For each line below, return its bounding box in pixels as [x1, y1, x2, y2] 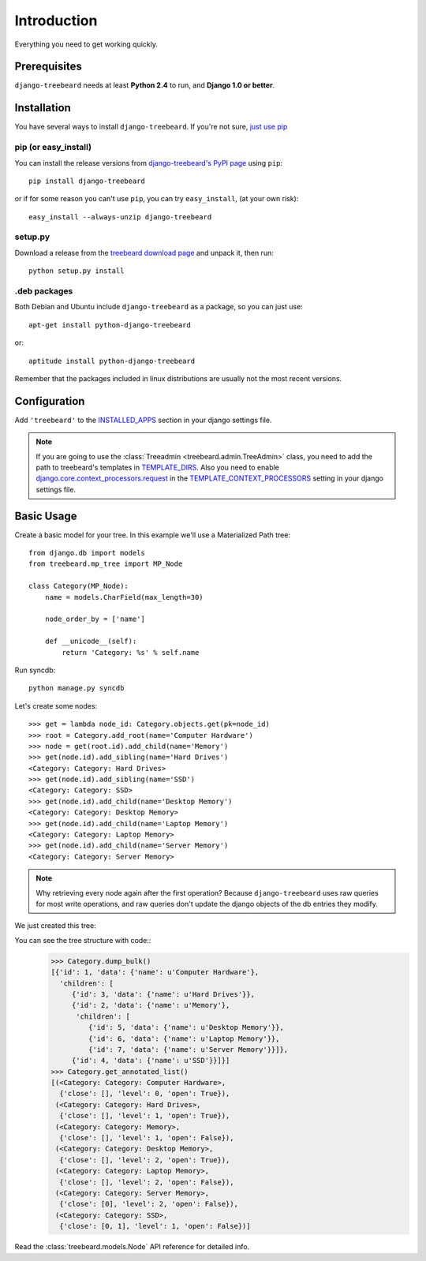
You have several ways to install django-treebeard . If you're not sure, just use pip [14, 122, 288, 132]
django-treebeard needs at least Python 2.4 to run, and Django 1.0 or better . [14, 80, 275, 90]
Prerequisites [14, 60, 82, 73]
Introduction [14, 12, 98, 29]
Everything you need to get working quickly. [14, 39, 158, 49]
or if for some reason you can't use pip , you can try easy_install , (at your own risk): [14, 194, 299, 204]
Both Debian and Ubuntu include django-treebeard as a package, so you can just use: [14, 302, 303, 312]
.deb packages [14, 285, 73, 296]
